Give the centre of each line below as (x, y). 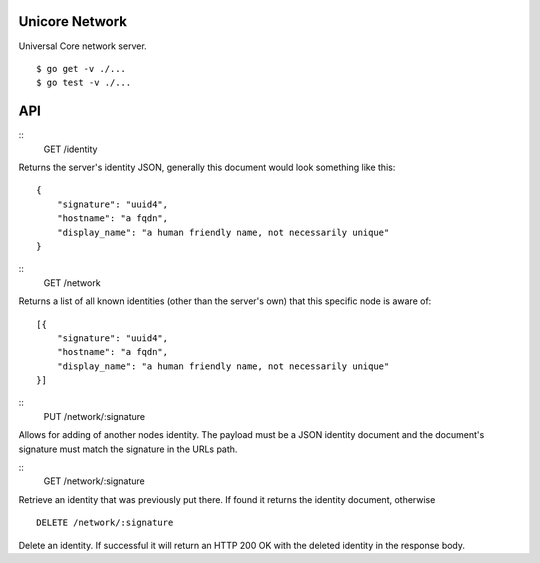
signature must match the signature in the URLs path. (128, 449)
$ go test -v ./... (84, 83)
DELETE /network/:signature (105, 523)
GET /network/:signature (94, 481)
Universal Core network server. (82, 46)
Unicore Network (73, 21)
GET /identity (70, 149)
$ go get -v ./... (81, 68)
